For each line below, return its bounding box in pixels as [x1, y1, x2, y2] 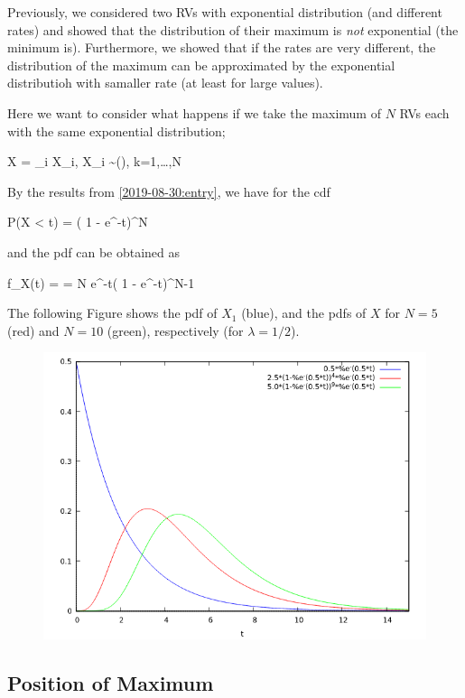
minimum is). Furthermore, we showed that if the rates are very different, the [7, 38, 436, 57]
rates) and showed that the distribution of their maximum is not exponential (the [7, 20, 459, 39]
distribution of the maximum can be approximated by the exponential [7, 55, 395, 74]
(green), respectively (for [107, 321, 244, 340]
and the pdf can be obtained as [7, 242, 181, 261]
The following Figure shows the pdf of [7, 303, 218, 322]
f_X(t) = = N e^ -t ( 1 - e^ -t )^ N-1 [7, 273, 195, 292]
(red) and [7, 321, 60, 340]
